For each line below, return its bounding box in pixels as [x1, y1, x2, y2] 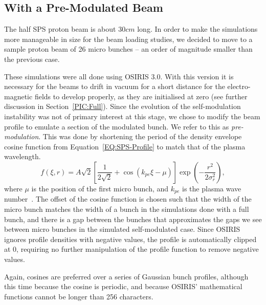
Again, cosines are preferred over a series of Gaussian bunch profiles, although [4, 271, 249, 281]
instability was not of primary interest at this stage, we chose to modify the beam [4, 111, 260, 121]
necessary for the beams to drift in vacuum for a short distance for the [4, 81, 225, 92]
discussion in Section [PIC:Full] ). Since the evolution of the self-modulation [4, 101, 241, 112]
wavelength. [4, 151, 41, 162]
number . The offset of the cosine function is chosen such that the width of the [4, 193, 252, 204]
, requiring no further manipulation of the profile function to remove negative [16, 244, 259, 254]
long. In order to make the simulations [137, 24, 258, 34]
